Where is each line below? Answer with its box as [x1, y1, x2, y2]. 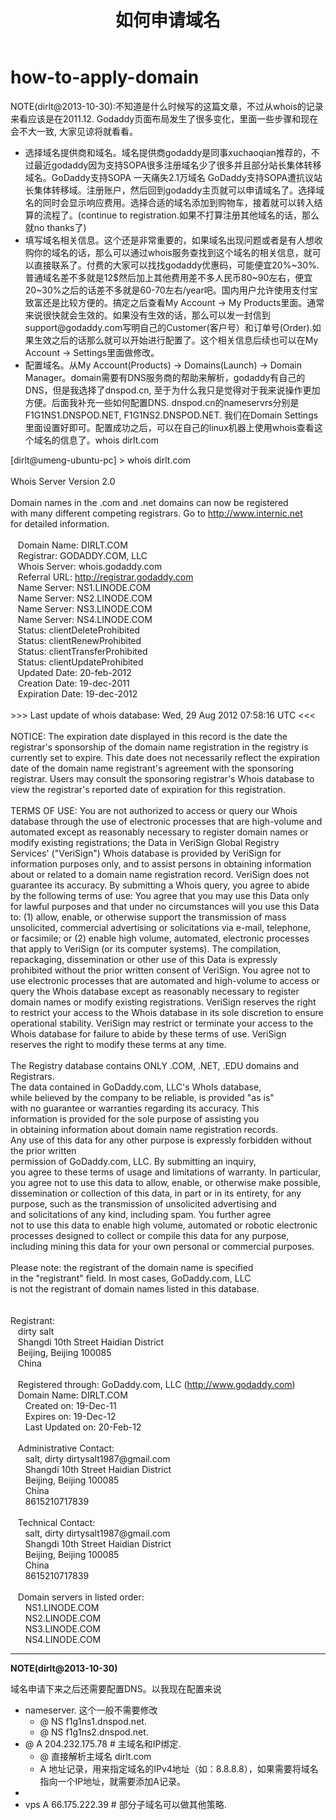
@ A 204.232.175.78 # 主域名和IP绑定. [24, 1737, 182, 1750]
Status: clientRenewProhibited [17, 634, 142, 646]
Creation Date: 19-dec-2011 [17, 677, 130, 689]
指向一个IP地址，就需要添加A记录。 [39, 1775, 186, 1787]
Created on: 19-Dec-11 [24, 1399, 117, 1411]
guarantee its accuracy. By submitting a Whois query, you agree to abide [10, 879, 310, 891]
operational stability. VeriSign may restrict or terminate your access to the [10, 1017, 314, 1029]
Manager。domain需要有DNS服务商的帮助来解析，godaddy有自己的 [24, 371, 306, 383]
